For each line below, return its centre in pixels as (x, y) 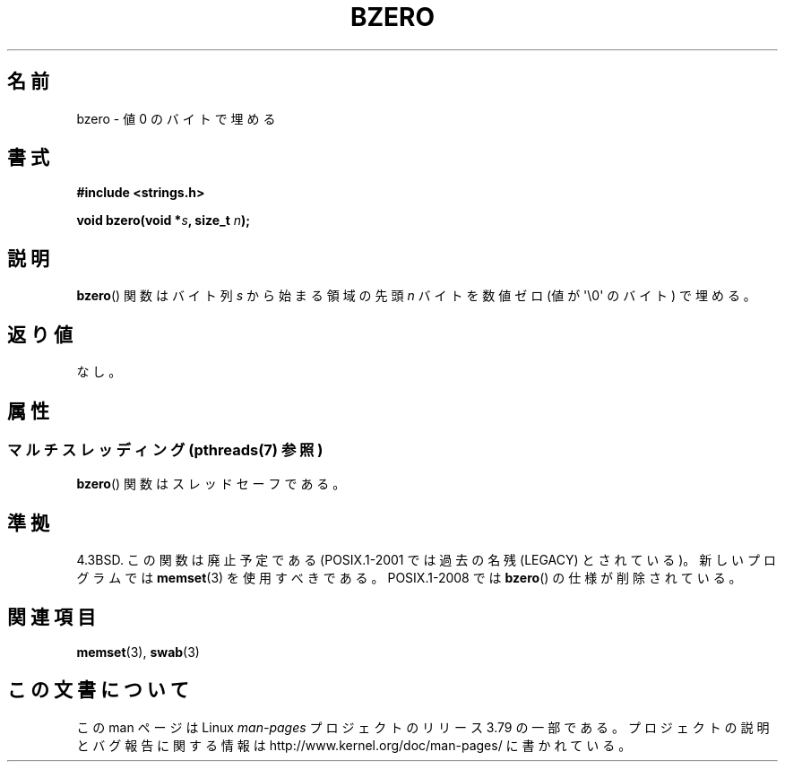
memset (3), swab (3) (138, 652)
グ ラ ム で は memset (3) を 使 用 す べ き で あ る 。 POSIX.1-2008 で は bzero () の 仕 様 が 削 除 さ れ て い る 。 (409, 578)
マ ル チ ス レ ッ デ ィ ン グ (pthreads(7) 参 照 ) (165, 449)
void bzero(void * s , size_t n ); (164, 220)
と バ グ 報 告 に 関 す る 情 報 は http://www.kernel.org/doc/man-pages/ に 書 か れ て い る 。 (354, 745)
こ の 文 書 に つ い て (98, 690)
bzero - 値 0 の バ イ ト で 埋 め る (176, 118)
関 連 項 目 (52, 617)
